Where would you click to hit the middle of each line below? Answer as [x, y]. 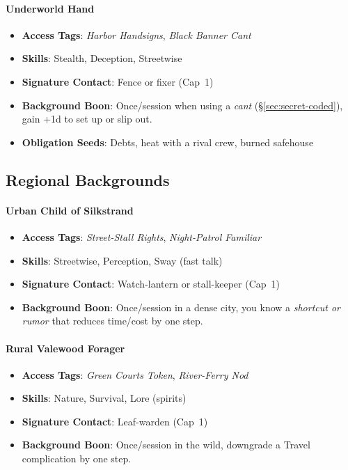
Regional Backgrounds [88, 179]
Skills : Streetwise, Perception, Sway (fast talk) [122, 260]
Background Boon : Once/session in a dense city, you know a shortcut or [181, 307]
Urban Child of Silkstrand [70, 210]
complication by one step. [77, 459]
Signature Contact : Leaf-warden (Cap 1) [115, 421]
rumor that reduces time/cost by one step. [112, 321]
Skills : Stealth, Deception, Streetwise [102, 58]
